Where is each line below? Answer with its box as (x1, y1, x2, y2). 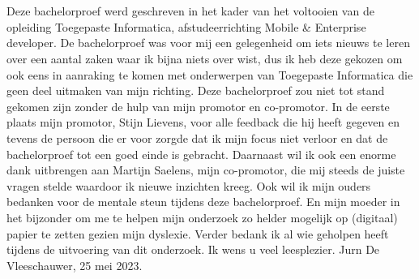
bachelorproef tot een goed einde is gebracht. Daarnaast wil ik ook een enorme (6, 145, 396, 162)
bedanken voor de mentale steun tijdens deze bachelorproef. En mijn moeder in (6, 193, 400, 210)
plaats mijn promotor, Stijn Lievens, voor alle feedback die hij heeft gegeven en (6, 114, 400, 131)
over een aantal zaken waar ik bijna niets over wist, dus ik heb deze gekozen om (6, 49, 403, 67)
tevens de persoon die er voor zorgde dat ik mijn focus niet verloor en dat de (6, 129, 388, 146)
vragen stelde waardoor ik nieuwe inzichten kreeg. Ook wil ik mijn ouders (6, 177, 371, 194)
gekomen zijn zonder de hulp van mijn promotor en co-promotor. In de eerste (6, 97, 390, 114)
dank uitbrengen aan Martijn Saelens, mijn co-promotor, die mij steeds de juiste (6, 161, 405, 178)
